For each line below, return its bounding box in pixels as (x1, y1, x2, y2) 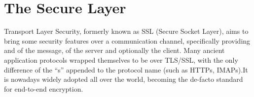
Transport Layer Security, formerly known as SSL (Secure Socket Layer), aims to (4, 26, 249, 36)
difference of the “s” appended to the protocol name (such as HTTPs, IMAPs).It (4, 64, 248, 74)
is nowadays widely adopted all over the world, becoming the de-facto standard (4, 74, 243, 84)
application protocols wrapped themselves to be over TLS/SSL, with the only (4, 54, 238, 65)
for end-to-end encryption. (4, 83, 83, 94)
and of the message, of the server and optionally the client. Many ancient (4, 45, 225, 55)
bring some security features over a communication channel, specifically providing (4, 35, 251, 46)
